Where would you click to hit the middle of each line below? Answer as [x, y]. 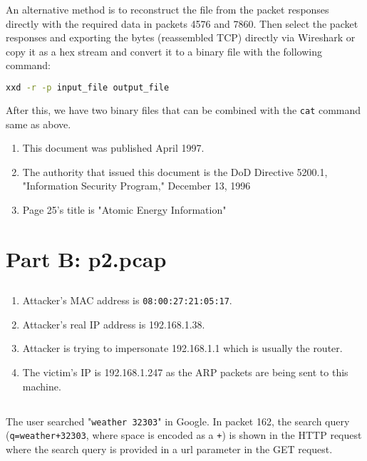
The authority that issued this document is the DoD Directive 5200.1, [175, 171]
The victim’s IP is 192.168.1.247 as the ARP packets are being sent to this [185, 372]
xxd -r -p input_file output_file [88, 87]
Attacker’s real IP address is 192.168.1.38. [114, 324]
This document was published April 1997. [113, 148]
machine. [42, 386]
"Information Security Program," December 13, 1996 [136, 186]
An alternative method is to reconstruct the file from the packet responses [167, 9]
